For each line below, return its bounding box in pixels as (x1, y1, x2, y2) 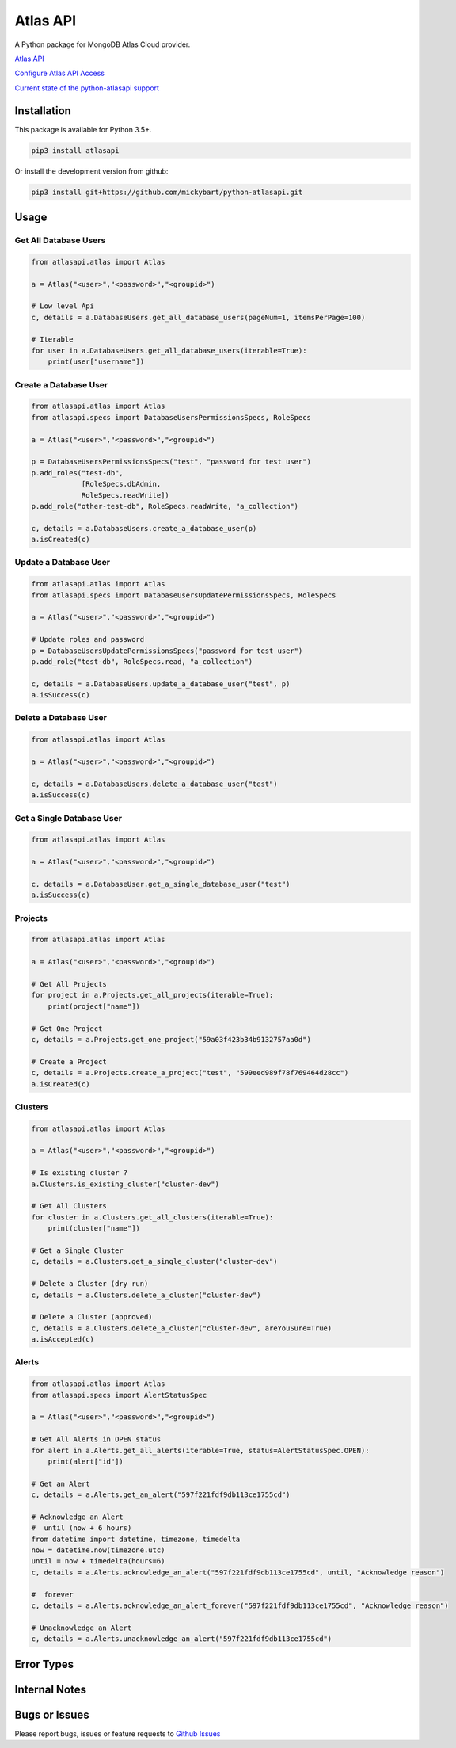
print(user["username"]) (47, 357, 145, 366)
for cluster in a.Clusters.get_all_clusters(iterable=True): (31, 1212, 274, 1222)
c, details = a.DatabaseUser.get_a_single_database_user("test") (31, 880, 291, 888)
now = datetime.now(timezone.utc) (31, 1546, 165, 1555)
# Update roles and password (31, 635, 145, 644)
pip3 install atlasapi (31, 146, 120, 155)
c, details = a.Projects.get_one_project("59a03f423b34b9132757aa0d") (31, 1035, 312, 1044)
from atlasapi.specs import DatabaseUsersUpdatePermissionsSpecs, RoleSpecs (31, 590, 336, 600)
